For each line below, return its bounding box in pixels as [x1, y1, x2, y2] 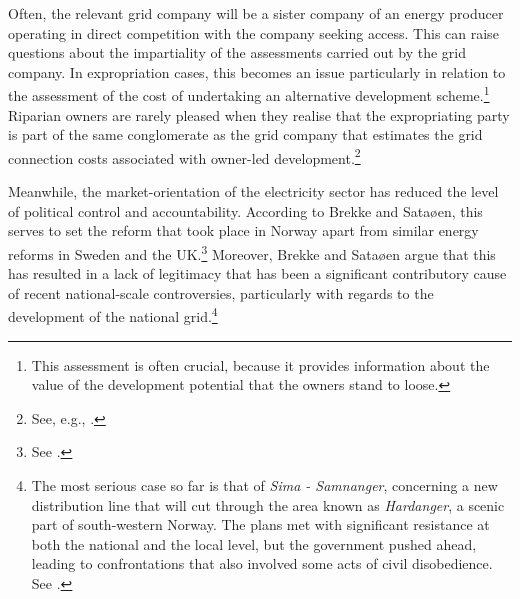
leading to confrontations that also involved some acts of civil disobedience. [31, 553, 493, 574]
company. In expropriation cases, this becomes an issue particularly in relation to [8, 61, 506, 82]
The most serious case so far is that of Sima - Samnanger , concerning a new [31, 474, 498, 495]
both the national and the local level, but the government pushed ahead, [31, 533, 477, 554]
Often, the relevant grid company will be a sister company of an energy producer [8, 3, 504, 23]
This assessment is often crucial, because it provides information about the [31, 354, 490, 375]
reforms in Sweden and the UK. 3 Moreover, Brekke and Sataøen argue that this [8, 240, 496, 264]
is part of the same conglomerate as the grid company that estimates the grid [8, 124, 483, 145]
